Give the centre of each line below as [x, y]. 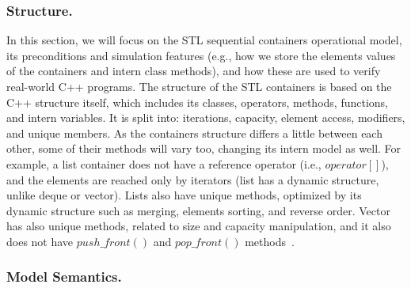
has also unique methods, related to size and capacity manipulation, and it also [199, 226]
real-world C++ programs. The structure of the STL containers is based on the [199, 86]
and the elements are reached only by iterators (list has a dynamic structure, [193, 179]
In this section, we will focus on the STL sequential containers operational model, [204, 40]
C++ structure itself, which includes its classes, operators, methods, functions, [197, 102]
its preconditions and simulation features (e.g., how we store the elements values [201, 55]
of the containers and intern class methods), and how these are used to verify [194, 71]
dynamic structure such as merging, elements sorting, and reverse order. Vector [198, 210]
